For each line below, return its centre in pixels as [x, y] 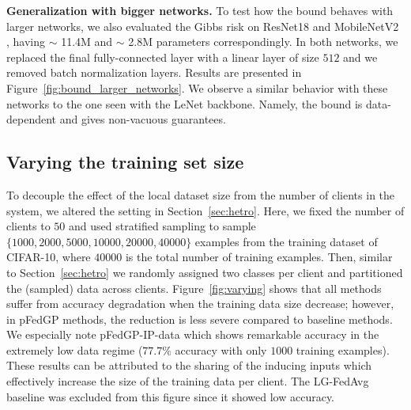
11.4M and [87, 42]
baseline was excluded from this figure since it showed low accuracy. [171, 396]
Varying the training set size [125, 162]
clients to [28, 226]
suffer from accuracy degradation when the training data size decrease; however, [200, 304]
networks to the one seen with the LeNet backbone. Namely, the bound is [185, 103]
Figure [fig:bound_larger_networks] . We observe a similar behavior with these [197, 87]
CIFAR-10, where [49, 257]
